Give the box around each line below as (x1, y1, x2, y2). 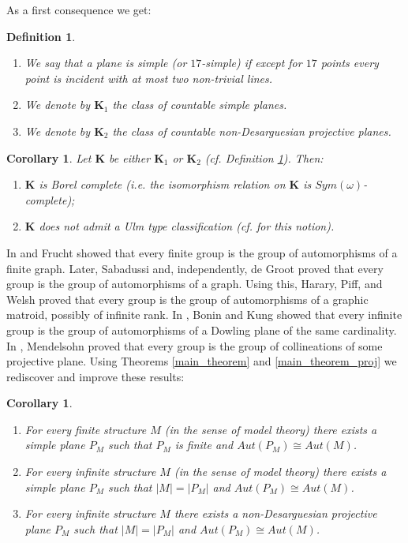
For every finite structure (24, 421, 147, 437)
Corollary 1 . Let (6, 149, 92, 166)
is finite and (174, 436, 234, 453)
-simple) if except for (201, 54, 302, 71)
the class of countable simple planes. (112, 96, 287, 113)
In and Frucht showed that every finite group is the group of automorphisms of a (6, 244, 398, 260)
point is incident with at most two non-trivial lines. (24, 69, 273, 86)
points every (320, 54, 379, 71)
